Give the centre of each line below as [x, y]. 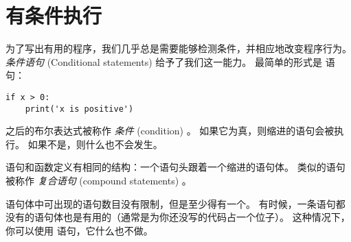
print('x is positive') [79, 109]
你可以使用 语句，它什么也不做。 [79, 230]
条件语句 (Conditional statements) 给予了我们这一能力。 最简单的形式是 [164, 61]
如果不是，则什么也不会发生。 [95, 144]
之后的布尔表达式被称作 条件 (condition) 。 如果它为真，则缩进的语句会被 [170, 131]
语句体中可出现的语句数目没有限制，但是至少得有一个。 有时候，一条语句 [171, 203]
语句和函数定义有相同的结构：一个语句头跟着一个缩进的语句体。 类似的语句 [175, 167]
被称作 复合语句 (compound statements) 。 [99, 180]
